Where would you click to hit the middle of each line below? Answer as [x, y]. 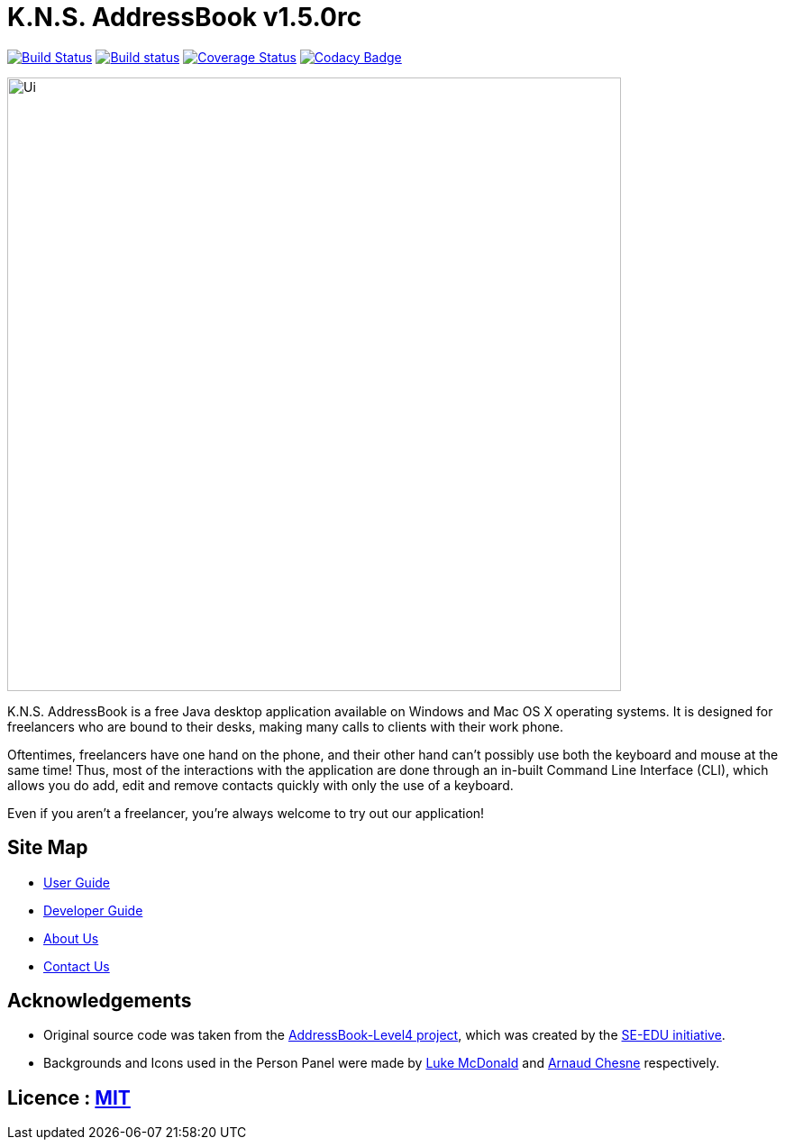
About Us [71, 938]
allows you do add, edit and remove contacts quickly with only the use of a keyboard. [260, 785]
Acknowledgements [100, 1001]
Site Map [48, 848]
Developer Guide [93, 910]
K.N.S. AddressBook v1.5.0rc [185, 17]
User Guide [77, 882]
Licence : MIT [69, 1097]
